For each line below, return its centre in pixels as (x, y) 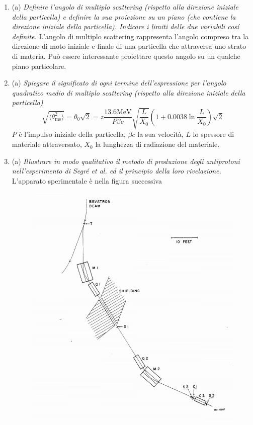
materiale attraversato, (47, 144)
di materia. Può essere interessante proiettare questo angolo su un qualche (126, 56)
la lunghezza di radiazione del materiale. (157, 144)
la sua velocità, (160, 134)
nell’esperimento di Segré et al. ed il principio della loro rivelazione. (116, 171)
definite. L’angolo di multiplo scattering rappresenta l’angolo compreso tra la (130, 36)
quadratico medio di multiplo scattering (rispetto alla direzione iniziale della (129, 92)
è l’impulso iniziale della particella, (72, 134)
